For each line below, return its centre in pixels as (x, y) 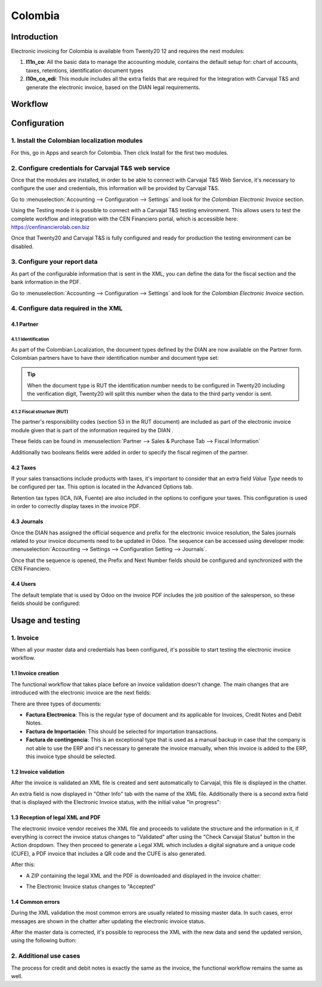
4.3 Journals (27, 522)
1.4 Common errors (35, 902)
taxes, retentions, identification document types (85, 70)
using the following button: (44, 940)
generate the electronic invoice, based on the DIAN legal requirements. (113, 87)
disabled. (22, 246)
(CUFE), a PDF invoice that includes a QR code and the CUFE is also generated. (109, 853)
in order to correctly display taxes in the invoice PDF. (76, 506)
